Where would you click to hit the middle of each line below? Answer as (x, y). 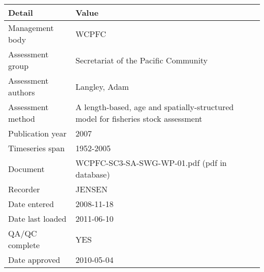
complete (24, 245)
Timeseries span (37, 148)
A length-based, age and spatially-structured (155, 107)
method (22, 118)
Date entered (31, 204)
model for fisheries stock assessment (139, 118)
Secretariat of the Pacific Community (142, 60)
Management (31, 28)
